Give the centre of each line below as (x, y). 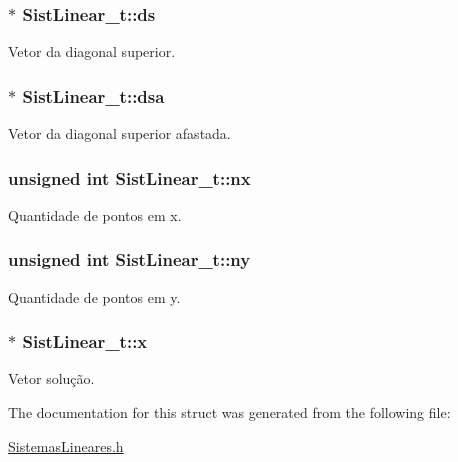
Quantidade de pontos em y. (94, 296)
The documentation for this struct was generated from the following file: (229, 412)
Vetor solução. (51, 378)
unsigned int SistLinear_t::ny (129, 259)
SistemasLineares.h (66, 445)
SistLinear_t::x (85, 341)
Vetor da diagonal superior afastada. (119, 133)
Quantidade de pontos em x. (95, 214)
